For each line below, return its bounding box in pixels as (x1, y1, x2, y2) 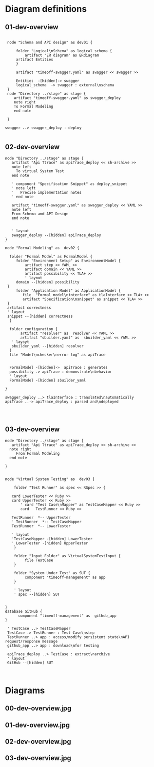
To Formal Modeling (14, 104, 54, 109)
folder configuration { (9, 326, 58, 331)
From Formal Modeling (16, 451, 60, 456)
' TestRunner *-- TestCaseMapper (11, 519, 82, 524)
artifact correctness (7, 305, 51, 310)
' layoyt (11, 339, 29, 344)
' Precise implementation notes (11, 190, 82, 195)
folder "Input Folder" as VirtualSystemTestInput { (14, 553, 121, 558)
